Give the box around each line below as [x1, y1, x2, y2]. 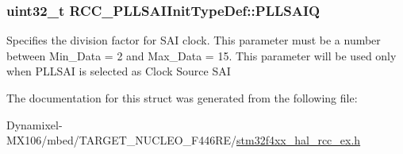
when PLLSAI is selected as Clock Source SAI [6, 63, 231, 79]
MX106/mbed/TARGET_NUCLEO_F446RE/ [6, 132, 237, 148]
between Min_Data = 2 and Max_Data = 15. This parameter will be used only [6, 47, 397, 64]
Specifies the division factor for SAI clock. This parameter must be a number [6, 32, 381, 48]
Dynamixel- [6, 116, 63, 133]
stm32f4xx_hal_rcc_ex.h [236, 132, 361, 148]
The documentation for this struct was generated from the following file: [6, 90, 358, 106]
